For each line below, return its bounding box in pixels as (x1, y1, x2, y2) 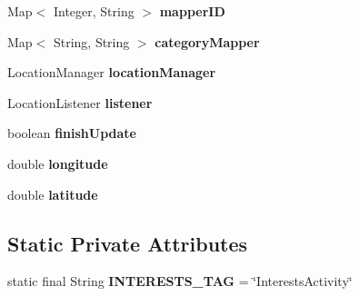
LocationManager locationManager (7, 63, 216, 82)
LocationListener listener (7, 93, 153, 112)
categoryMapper (155, 32, 260, 51)
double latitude (7, 184, 98, 203)
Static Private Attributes (7, 229, 248, 257)
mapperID (159, 2, 225, 20)
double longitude (7, 153, 108, 173)
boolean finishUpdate (7, 123, 136, 143)
